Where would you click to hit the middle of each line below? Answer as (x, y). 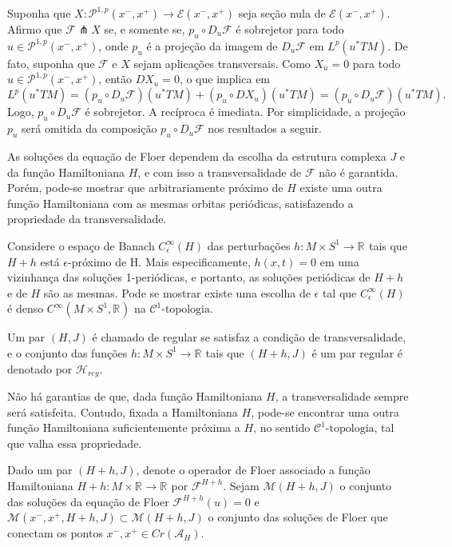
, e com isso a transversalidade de (220, 172)
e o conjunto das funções (67, 352)
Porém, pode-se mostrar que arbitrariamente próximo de (145, 188)
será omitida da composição (89, 128)
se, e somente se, (145, 29)
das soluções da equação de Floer (88, 501)
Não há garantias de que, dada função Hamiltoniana (135, 395)
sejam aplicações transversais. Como (222, 63)
